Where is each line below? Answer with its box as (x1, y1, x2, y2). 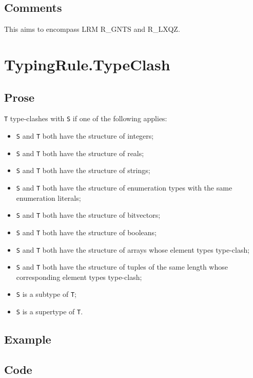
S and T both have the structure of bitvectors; (16, 210, 161, 220)
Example (4, 331, 51, 347)
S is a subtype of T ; (16, 289, 76, 299)
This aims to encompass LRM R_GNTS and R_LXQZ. (4, 24, 180, 34)
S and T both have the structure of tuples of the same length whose (16, 261, 228, 272)
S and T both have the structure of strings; (16, 165, 150, 176)
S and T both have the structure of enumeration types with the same (16, 182, 232, 193)
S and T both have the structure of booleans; (16, 226, 157, 237)
